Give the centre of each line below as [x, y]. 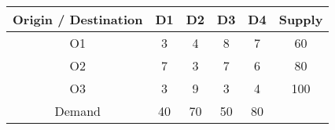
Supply [301, 19]
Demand [77, 111]
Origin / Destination [78, 19]
